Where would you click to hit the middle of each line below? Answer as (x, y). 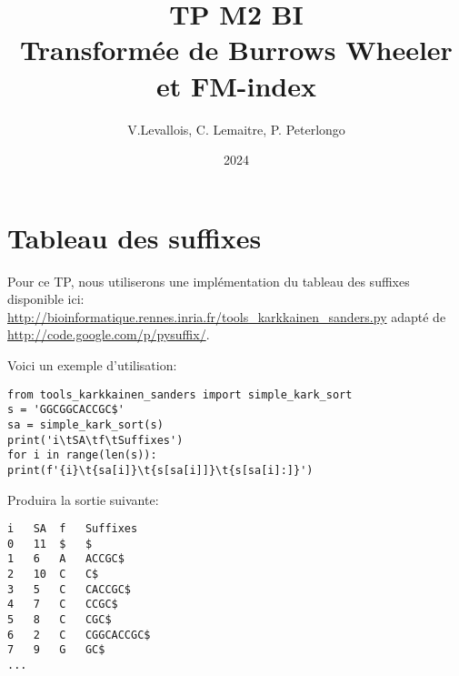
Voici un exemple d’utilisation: (92, 365)
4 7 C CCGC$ (63, 605)
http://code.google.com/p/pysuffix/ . (109, 334)
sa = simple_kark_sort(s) (85, 424)
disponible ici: (46, 299)
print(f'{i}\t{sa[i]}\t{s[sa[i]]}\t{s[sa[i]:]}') (160, 470)
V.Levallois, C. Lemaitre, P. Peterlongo (236, 129)
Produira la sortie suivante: (83, 499)
